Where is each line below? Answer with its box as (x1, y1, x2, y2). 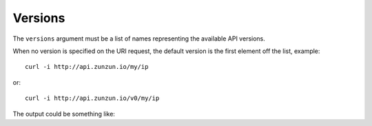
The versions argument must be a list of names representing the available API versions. (12, 34, 265, 43)
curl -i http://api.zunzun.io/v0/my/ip (25, 94, 160, 103)
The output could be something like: (12, 109, 115, 118)
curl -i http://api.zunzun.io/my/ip (25, 63, 149, 71)
